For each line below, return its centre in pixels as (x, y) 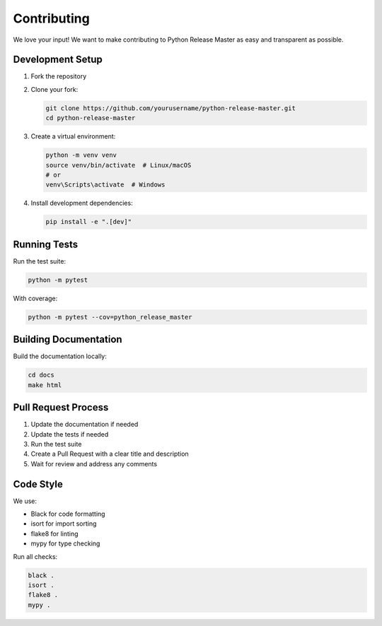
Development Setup (58, 60)
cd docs (41, 375)
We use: (25, 501)
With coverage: (35, 298)
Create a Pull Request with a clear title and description (110, 454)
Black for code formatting (68, 514)
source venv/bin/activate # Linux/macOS (118, 165)
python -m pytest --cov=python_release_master (110, 317)
